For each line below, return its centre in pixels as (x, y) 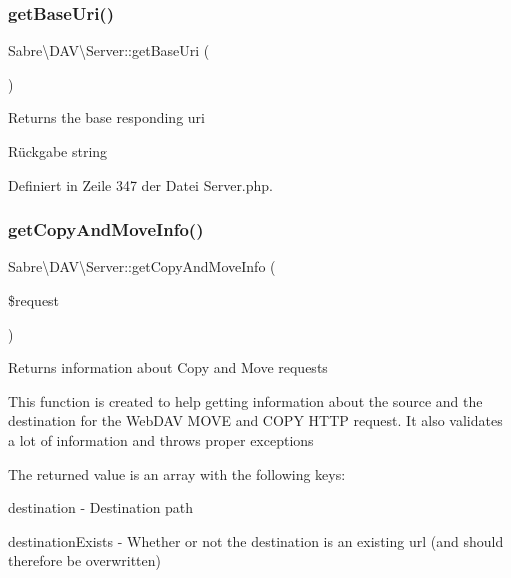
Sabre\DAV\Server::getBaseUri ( (109, 50)
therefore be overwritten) (84, 560)
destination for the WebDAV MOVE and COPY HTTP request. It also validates (255, 420)
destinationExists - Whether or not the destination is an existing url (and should (256, 540)
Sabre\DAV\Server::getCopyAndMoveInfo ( (142, 266)
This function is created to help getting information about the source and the (245, 400)
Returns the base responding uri (106, 117)
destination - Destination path (101, 507)
